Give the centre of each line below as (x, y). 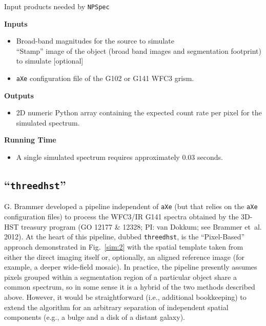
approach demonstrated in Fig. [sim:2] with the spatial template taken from (124, 246)
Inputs (16, 23)
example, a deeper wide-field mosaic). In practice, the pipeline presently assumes (131, 267)
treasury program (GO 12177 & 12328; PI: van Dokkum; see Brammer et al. (141, 226)
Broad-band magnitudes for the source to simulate (95, 41)
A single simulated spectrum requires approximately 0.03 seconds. (119, 157)
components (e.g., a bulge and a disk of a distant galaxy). (95, 317)
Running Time (30, 140)
